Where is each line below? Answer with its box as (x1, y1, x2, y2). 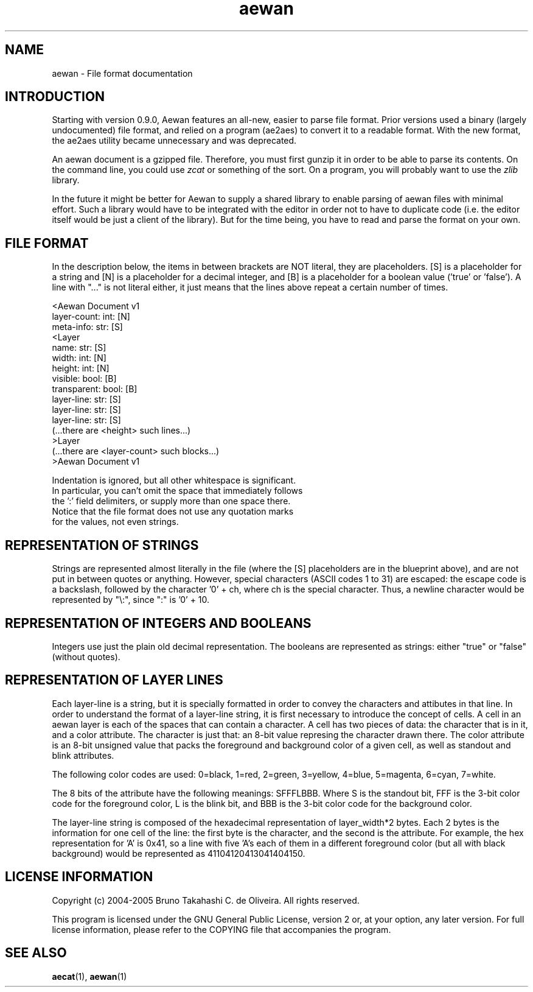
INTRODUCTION (5, 89, 105, 105)
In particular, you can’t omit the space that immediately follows (52, 485, 303, 496)
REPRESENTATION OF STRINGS (5, 537, 199, 553)
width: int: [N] (52, 353, 106, 364)
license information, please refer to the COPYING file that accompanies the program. (52, 924, 391, 935)
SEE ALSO (5, 945, 67, 961)
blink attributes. (52, 750, 114, 761)
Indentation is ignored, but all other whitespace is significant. (52, 475, 296, 486)
